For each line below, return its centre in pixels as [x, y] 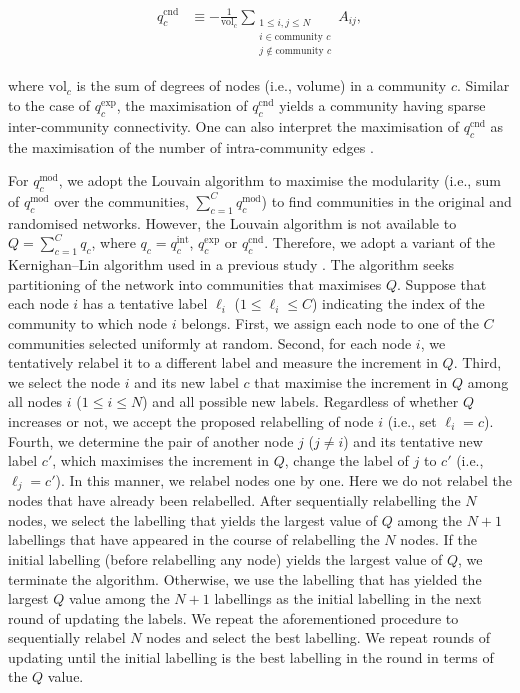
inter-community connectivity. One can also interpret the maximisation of [233, 125]
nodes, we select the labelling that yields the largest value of [192, 519]
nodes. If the [438, 539]
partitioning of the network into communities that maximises [195, 283]
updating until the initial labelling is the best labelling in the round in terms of [251, 656]
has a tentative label [145, 303]
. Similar [483, 85]
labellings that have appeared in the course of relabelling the [194, 539]
